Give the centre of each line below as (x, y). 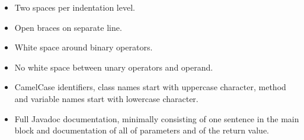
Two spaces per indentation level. (75, 7)
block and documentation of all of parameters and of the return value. (142, 130)
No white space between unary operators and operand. (114, 67)
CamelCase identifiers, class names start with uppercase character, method (150, 87)
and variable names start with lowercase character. (106, 98)
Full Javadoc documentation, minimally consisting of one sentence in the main (157, 118)
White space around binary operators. (84, 47)
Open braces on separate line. (68, 27)
